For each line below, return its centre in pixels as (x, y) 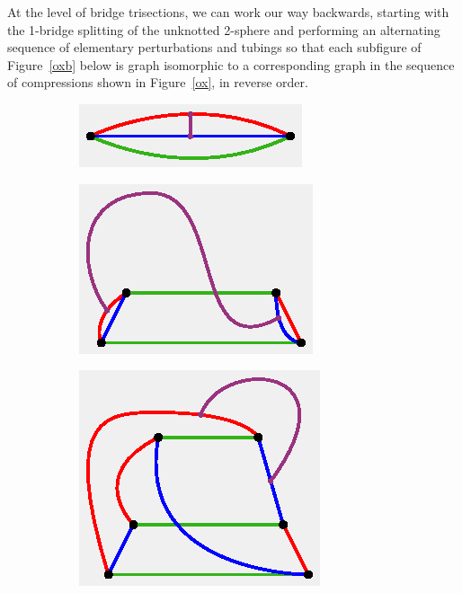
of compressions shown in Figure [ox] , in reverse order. (158, 82)
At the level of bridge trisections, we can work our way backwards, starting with (228, 12)
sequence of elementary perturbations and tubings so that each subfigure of (214, 47)
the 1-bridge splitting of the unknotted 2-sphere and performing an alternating (224, 29)
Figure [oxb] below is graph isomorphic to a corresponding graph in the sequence (231, 64)
